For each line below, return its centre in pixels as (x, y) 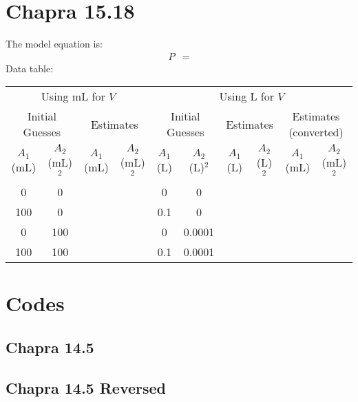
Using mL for (73, 96)
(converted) (316, 132)
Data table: (30, 68)
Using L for (246, 96)
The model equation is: (54, 44)
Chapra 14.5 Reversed (86, 387)
